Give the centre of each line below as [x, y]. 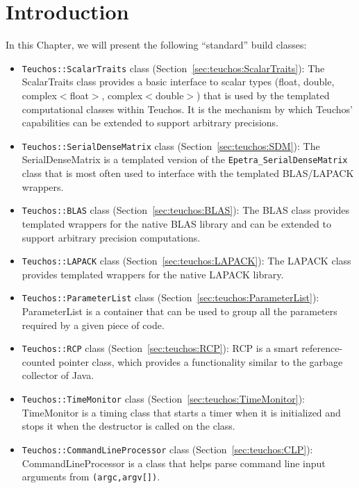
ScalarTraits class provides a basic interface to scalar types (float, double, [178, 82]
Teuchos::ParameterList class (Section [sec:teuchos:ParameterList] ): [170, 297]
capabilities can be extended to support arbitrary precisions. [150, 123]
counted [39, 361]
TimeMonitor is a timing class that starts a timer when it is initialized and [181, 412]
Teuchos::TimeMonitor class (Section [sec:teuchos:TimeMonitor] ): [163, 399]
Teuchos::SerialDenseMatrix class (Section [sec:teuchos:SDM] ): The [171, 145]
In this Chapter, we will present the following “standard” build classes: [156, 45]
